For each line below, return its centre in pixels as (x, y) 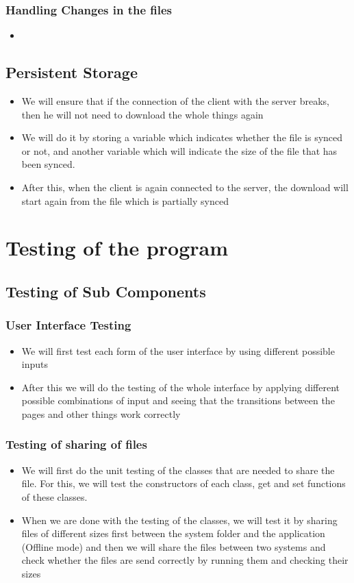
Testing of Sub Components (106, 291)
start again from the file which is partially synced (125, 200)
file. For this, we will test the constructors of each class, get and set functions (184, 483)
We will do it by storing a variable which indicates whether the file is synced (182, 137)
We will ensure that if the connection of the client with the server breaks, (175, 101)
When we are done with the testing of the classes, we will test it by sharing (179, 520)
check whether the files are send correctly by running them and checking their (185, 560)
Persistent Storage (72, 72)
